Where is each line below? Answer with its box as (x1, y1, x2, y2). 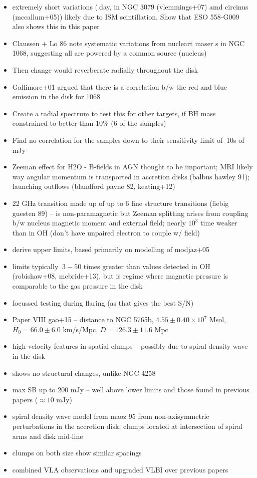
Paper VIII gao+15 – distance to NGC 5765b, (12, 314, 154, 325)
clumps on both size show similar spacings (12, 447, 142, 458)
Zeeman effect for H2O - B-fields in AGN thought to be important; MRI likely (12, 161, 253, 172)
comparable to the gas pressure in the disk (12, 281, 143, 291)
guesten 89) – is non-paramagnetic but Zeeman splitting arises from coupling (12, 207, 248, 218)
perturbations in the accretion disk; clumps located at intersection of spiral (12, 421, 242, 431)
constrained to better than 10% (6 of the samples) (12, 118, 166, 128)
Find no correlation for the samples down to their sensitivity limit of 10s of (12, 134, 244, 145)
